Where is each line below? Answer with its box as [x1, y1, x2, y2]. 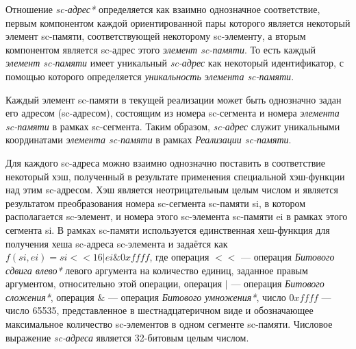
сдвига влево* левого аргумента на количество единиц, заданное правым [5, 263, 308, 277]
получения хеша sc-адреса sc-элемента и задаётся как [5, 236, 228, 250]
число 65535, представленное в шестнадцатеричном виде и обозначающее [5, 303, 314, 317]
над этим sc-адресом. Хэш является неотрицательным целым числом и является [5, 182, 338, 197]
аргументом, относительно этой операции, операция [5, 276, 222, 291]
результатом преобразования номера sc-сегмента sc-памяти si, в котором [5, 195, 306, 210]
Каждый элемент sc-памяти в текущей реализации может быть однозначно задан [5, 92, 342, 106]
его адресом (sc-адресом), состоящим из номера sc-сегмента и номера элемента [5, 106, 340, 120]
